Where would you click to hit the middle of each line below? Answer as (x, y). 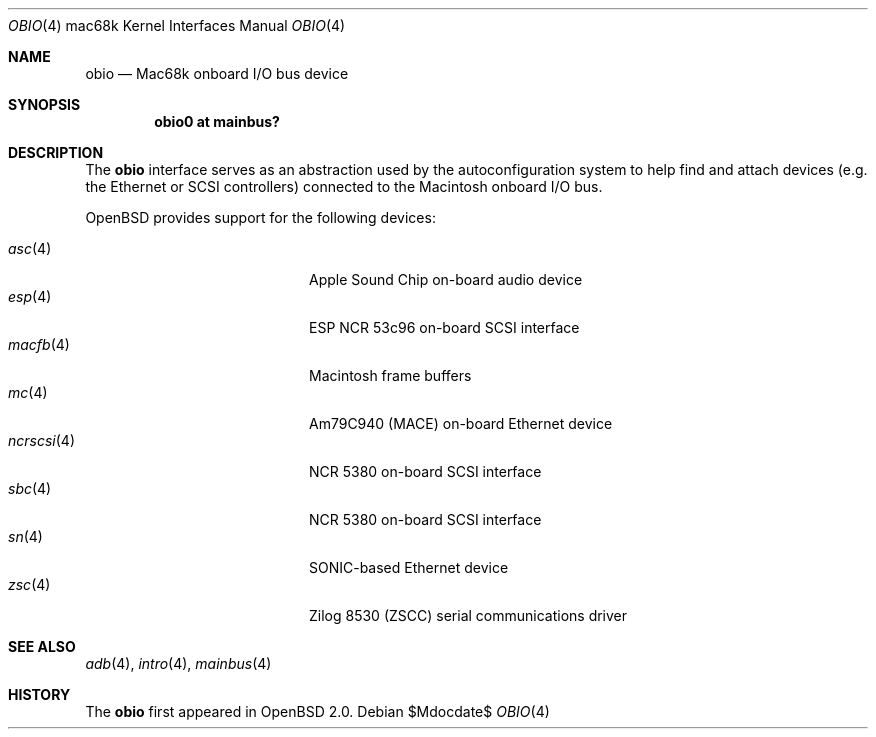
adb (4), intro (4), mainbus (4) (178, 663)
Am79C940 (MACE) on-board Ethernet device (461, 423)
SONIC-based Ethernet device (409, 567)
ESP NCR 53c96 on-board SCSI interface (444, 327)
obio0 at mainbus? (217, 121)
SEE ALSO (42, 646)
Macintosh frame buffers (390, 375)
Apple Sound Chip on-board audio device (446, 279)
